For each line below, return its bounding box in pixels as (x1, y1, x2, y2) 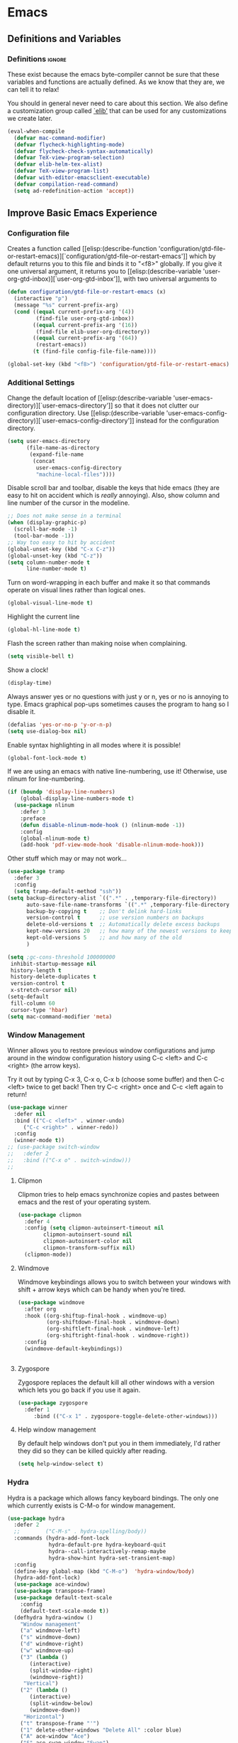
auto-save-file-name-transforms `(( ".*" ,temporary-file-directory (25, 901, 230, 908)
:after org (24, 1306, 57, 1313)
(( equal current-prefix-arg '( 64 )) (33, 335, 138, 342)
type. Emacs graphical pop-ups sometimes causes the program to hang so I (7, 700, 229, 708)
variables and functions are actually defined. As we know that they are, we (7, 78, 225, 86)
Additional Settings (7, 378, 75, 388)
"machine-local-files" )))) (35, 471, 115, 478)
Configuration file (7, 228, 69, 238)
